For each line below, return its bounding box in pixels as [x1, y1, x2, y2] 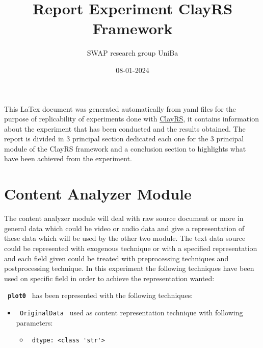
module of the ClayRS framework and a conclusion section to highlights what [4, 143, 246, 154]
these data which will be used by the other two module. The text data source [4, 233, 246, 243]
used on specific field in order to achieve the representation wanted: [4, 272, 215, 283]
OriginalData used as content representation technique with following [19, 307, 243, 317]
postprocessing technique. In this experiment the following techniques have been [4, 263, 254, 274]
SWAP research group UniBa [87, 47, 178, 58]
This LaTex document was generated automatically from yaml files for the [4, 103, 236, 114]
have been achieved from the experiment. [4, 153, 132, 164]
